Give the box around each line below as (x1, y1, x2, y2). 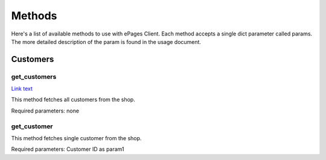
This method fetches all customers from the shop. (11, 96, 135, 103)
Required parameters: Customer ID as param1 (11, 146, 124, 153)
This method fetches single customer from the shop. (11, 135, 142, 142)
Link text (11, 85, 33, 93)
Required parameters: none (11, 107, 80, 114)
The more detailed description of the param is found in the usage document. (11, 38, 202, 45)
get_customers (11, 72, 57, 81)
